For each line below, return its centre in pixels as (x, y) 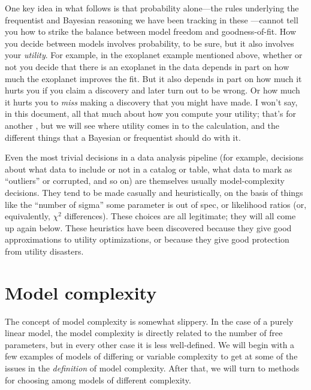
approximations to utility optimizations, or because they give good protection (147, 239)
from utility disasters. (44, 251)
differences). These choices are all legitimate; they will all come (180, 216)
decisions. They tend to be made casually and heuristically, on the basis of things (154, 192)
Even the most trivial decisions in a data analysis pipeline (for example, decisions (154, 157)
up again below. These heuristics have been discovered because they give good (148, 227)
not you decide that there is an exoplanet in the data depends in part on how (147, 66)
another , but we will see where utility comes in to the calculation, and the (142, 125)
